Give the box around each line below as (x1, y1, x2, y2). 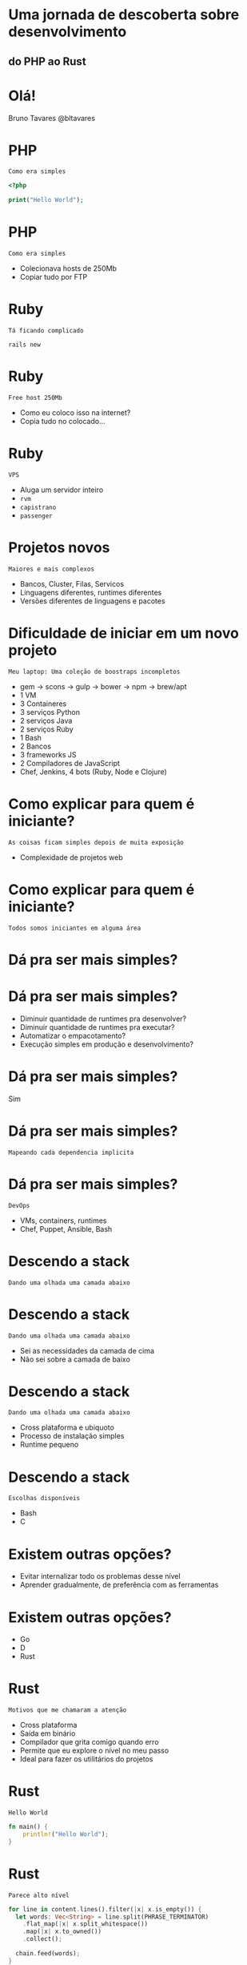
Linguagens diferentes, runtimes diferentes (19, 587, 162, 597)
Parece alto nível (8, 1891, 70, 1899)
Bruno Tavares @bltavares (8, 113, 96, 123)
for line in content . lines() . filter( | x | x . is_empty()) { (8, 1905, 202, 1913)
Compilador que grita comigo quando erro (19, 1737, 159, 1747)
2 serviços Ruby (19, 724, 74, 734)
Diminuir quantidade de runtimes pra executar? (19, 1022, 175, 1031)
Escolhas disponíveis (8, 1495, 81, 1503)
